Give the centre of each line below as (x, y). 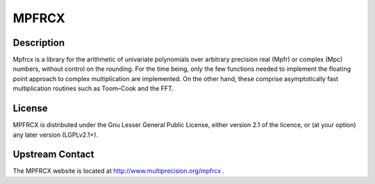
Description (39, 43)
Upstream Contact (53, 154)
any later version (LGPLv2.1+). (56, 135)
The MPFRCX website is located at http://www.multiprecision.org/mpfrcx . (119, 171)
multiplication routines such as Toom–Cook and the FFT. (93, 89)
